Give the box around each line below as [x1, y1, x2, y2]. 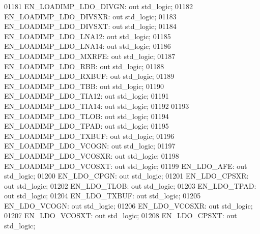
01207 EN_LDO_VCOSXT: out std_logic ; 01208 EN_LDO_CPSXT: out [4, 210, 237, 221]
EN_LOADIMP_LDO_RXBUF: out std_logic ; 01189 [4, 71, 175, 81]
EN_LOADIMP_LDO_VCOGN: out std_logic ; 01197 [4, 140, 176, 151]
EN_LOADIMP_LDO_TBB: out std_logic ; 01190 [4, 80, 164, 91]
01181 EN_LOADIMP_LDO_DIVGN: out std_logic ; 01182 [4, 1, 193, 11]
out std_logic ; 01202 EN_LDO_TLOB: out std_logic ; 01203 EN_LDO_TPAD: [4, 180, 256, 191]
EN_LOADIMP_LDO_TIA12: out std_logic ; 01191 [4, 91, 169, 101]
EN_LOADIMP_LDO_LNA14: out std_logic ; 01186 [4, 41, 171, 51]
